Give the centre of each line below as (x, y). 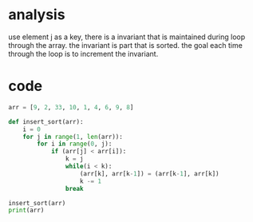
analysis (37, 15)
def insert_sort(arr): (46, 121)
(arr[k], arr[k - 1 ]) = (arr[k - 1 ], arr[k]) (149, 173)
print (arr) (26, 210)
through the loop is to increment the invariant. (83, 54)
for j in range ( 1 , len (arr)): (73, 137)
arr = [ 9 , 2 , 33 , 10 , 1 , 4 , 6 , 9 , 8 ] (71, 107)
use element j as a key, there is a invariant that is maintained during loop (127, 37)
